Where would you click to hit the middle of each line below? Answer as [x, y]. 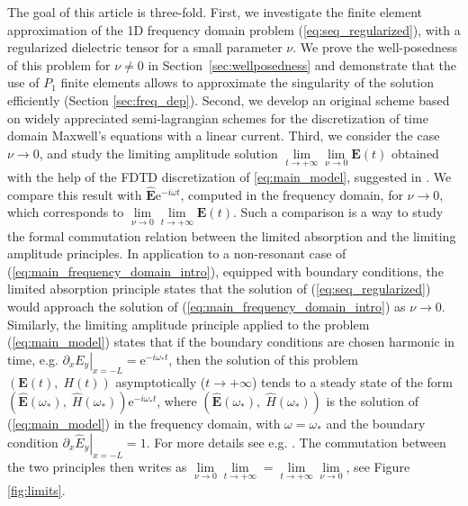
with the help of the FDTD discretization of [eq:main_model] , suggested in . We [229, 176]
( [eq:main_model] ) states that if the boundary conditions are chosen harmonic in [231, 342]
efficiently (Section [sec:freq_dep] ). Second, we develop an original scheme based [229, 99]
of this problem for [59, 64]
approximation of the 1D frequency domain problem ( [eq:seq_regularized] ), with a [234, 29]
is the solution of [372, 401]
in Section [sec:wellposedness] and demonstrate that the [302, 64]
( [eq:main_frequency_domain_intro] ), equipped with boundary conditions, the [225, 271]
